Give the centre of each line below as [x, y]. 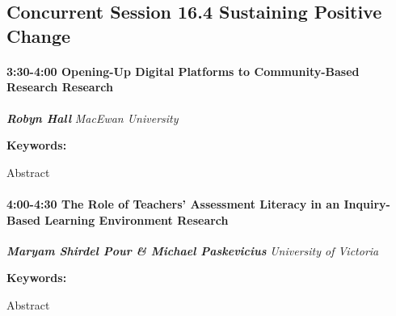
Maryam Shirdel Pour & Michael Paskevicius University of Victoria [193, 250]
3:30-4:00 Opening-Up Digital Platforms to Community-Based [183, 71]
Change [39, 35]
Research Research [60, 87]
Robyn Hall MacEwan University [93, 118]
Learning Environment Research [137, 219]
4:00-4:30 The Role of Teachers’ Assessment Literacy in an [173, 203]
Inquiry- [367, 203]
